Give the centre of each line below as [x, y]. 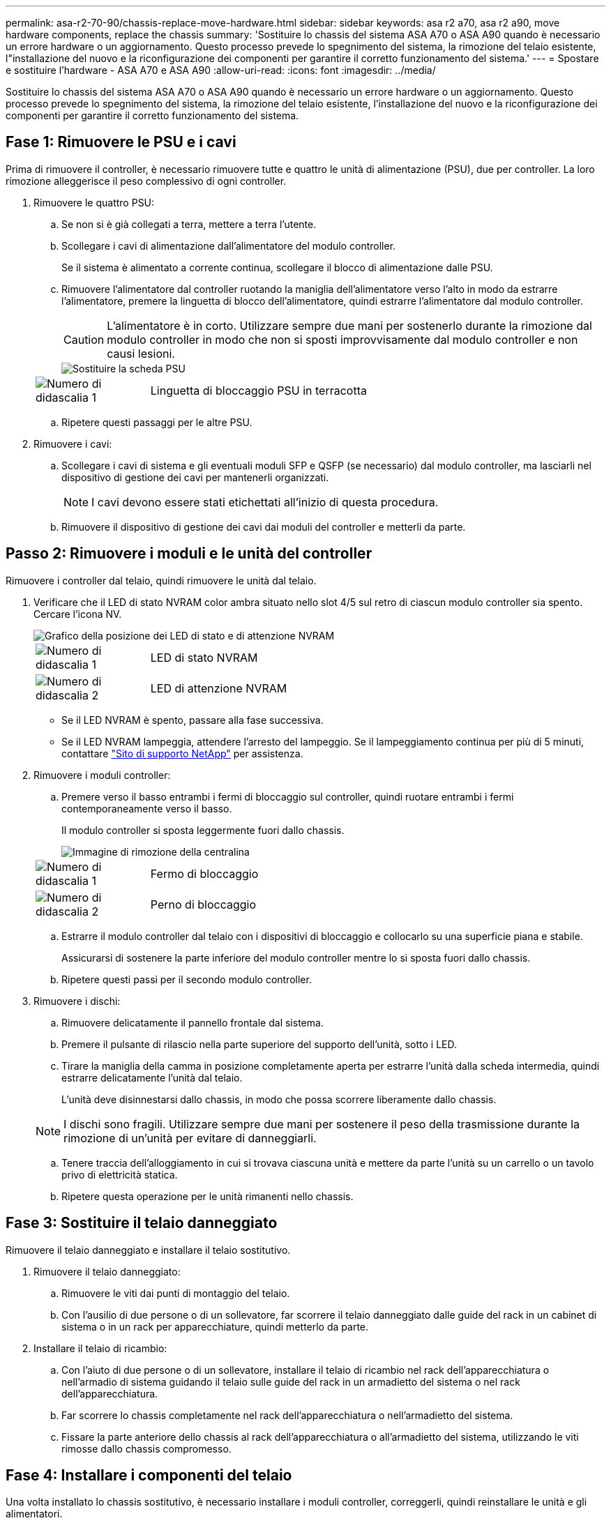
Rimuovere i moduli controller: [102, 775]
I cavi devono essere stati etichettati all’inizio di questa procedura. [265, 502]
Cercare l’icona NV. [78, 614]
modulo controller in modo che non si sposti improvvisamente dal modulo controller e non [342, 339]
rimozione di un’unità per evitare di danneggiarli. [190, 1138]
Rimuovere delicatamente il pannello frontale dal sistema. [193, 1022]
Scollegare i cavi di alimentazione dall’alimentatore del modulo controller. [229, 245]
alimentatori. [34, 1514]
